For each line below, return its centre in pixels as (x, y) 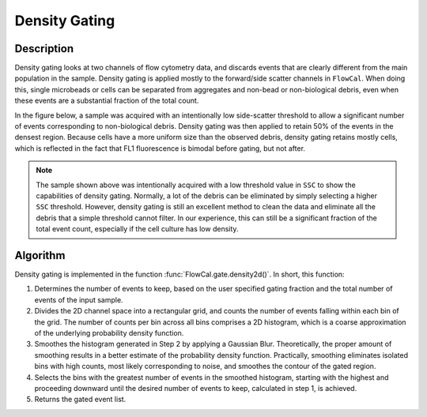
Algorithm (40, 255)
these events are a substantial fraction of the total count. (107, 101)
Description (44, 49)
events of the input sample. (79, 299)
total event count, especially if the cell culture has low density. (137, 229)
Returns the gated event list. (80, 400)
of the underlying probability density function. (109, 333)
